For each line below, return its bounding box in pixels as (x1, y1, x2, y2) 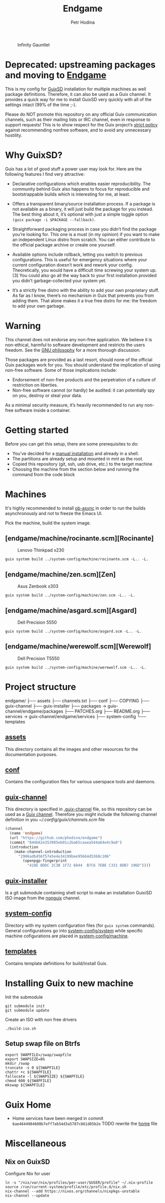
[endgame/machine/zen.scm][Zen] (5, 570, 116, 578)
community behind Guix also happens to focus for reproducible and (12, 186, 150, 192)
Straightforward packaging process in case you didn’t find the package (12, 226, 157, 232)
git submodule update (5, 1008, 50, 1013)
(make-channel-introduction (14, 849, 71, 854)
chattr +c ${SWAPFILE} (5, 1070, 52, 1075)
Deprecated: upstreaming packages (5, 59, 156, 71)
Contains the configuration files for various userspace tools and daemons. (5, 779, 156, 785)
